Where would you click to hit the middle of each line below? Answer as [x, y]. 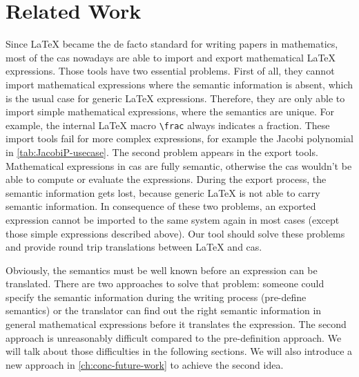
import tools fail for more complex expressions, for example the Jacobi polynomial [179, 138]
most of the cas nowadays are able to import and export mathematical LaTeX [171, 57]
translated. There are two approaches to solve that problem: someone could [165, 283]
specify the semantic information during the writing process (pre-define [156, 297]
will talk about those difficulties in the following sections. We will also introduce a [179, 351]
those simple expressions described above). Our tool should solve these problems [175, 233]
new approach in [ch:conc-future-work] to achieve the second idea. [145, 364]
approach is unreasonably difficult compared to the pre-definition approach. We [174, 337]
